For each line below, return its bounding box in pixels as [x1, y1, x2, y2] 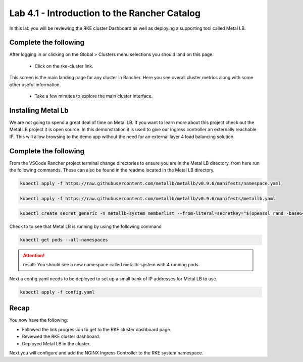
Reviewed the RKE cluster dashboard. [22, 333, 100, 340]
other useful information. [9, 81, 61, 88]
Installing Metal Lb [9, 106, 69, 114]
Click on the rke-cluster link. [34, 63, 93, 69]
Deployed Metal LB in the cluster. [22, 340, 91, 346]
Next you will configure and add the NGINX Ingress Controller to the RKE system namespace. [9, 349, 204, 355]
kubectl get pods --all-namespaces [20, 237, 108, 243]
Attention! [23, 253, 45, 259]
